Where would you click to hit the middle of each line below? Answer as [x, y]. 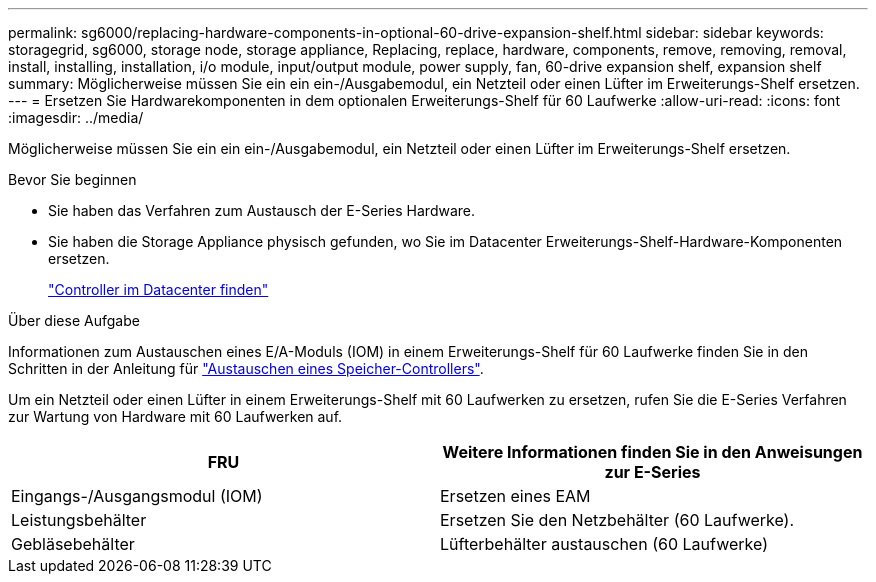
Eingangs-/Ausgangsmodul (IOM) [137, 496]
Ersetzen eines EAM [515, 496]
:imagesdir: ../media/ [76, 117]
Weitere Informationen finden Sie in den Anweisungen [652, 452]
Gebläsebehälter [73, 544]
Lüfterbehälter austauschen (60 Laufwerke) [604, 544]
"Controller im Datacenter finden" [158, 289]
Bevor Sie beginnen [72, 179]
